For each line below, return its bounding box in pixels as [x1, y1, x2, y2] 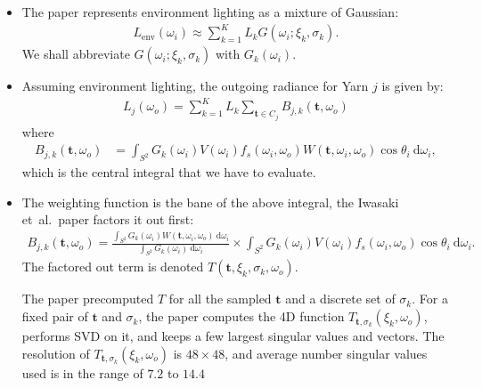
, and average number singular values [225, 344, 428, 362]
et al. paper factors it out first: [21, 210, 194, 229]
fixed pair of [21, 307, 88, 326]
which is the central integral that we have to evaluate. [21, 163, 316, 182]
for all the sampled [168, 289, 272, 308]
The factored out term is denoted [21, 257, 204, 276]
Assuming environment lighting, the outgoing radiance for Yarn [21, 77, 369, 95]
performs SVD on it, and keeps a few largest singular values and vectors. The [21, 327, 445, 345]
